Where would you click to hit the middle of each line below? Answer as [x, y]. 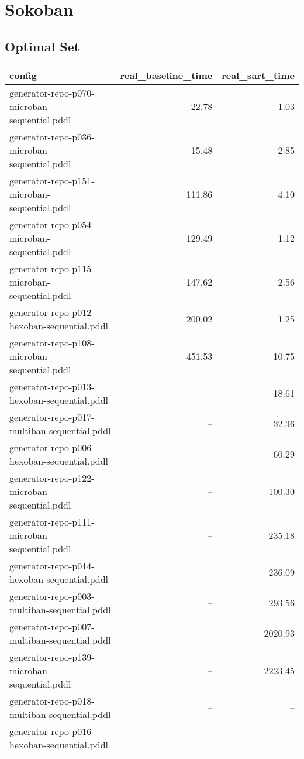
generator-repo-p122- [52, 478]
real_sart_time [258, 75]
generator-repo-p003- [52, 596]
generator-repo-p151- [52, 180]
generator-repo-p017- [52, 417]
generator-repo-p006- [52, 447]
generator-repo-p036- [52, 136]
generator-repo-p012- [52, 312]
